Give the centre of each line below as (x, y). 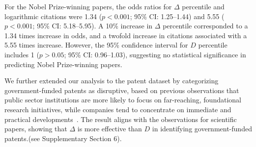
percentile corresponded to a (205, 26)
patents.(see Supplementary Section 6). (63, 138)
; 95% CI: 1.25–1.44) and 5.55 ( (177, 16)
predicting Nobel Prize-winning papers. (63, 64)
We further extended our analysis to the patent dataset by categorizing (112, 81)
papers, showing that (36, 129)
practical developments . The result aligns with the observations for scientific (121, 119)
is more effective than (110, 129)
